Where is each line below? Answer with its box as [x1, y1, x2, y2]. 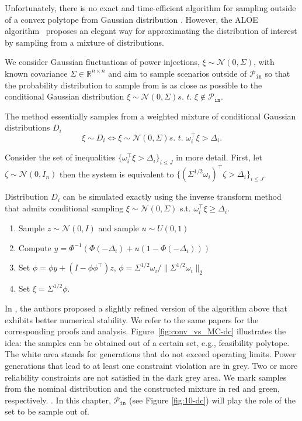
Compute [18, 241, 51, 254]
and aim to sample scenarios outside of [108, 67, 247, 79]
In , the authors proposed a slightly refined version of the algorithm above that [5, 302, 287, 314]
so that [265, 67, 290, 79]
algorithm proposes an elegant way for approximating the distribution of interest [5, 25, 297, 37]
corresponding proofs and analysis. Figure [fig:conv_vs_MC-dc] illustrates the [5, 325, 286, 337]
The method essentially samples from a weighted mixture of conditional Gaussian [5, 109, 296, 122]
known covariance [5, 67, 68, 79]
